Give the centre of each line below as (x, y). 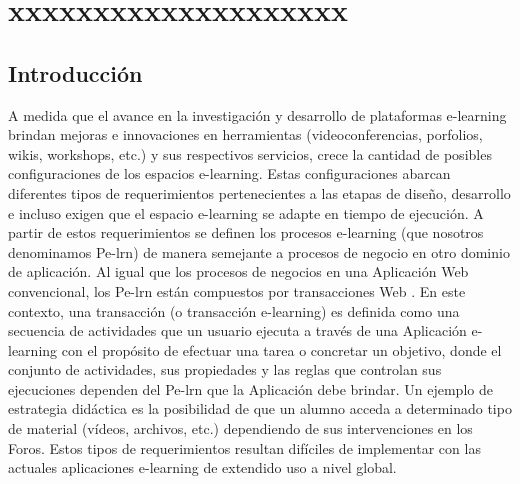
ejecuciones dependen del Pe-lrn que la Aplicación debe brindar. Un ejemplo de (250, 388)
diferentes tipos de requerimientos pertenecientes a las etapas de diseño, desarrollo (259, 192)
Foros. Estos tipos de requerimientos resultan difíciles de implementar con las (244, 447)
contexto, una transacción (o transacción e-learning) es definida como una (234, 310)
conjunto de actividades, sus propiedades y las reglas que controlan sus (225, 369)
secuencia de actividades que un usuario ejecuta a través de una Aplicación (237, 330)
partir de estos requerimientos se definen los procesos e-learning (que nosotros (246, 232)
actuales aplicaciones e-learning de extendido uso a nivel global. (202, 467)
